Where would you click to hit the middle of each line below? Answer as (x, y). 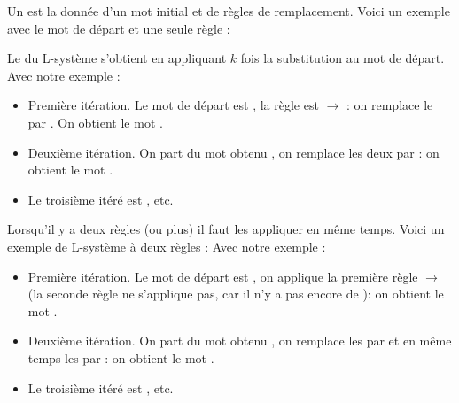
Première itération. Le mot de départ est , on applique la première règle (223, 276)
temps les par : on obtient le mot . (121, 357)
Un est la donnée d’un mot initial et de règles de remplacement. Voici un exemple (229, 11)
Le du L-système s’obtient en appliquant (117, 58)
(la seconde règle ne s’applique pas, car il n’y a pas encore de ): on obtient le (236, 294)
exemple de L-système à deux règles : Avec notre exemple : (167, 246)
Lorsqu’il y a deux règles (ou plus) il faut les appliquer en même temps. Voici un (226, 229)
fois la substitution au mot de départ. (342, 58)
